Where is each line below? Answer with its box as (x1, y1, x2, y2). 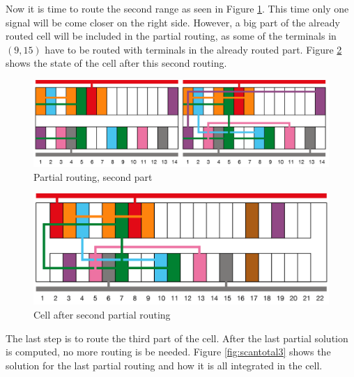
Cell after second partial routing (33, 307, 171, 322)
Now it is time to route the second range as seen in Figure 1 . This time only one (6, 1, 349, 15)
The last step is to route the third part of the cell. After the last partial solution (6, 330, 348, 345)
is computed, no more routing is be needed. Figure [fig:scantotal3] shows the (6, 344, 331, 359)
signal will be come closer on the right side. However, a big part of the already (6, 15, 340, 29)
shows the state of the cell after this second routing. (6, 56, 227, 70)
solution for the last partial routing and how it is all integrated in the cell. (6, 358, 323, 372)
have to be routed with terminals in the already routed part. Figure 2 (45, 42, 342, 56)
